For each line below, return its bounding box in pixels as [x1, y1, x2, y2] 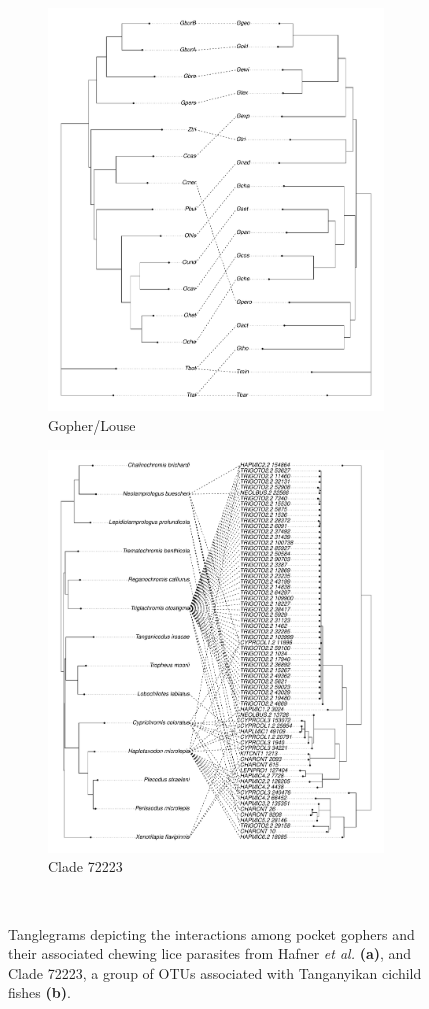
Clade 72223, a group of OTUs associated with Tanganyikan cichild [8, 962, 422, 983]
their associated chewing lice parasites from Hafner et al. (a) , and [8, 943, 412, 964]
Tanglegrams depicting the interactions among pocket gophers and [8, 923, 415, 944]
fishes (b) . [8, 982, 71, 1003]
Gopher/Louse [48, 414, 136, 435]
